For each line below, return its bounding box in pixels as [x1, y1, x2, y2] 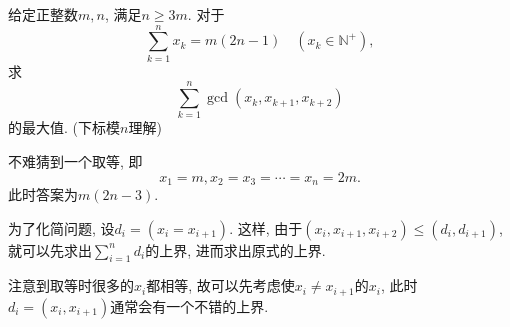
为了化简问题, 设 [8, 217, 115, 238]
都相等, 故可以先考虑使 [146, 275, 295, 296]
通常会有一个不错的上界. [110, 295, 269, 316]
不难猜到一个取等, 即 [8, 151, 143, 172]
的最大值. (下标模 [8, 117, 120, 138]
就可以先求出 [8, 239, 92, 260]
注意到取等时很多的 [8, 275, 134, 296]
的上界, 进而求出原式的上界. [145, 239, 326, 260]
